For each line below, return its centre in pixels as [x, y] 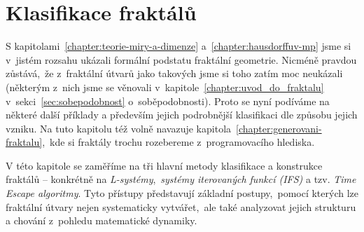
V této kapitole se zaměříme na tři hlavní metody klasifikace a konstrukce [164, 165]
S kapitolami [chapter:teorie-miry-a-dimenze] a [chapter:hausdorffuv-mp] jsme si [178, 46]
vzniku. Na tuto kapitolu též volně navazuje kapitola [119, 128]
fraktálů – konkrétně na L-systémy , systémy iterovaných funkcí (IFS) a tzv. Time [181, 179]
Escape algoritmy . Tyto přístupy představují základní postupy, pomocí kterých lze [182, 193]
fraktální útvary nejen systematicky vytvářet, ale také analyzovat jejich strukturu [181, 206]
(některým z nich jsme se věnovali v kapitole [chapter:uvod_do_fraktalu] [165, 87]
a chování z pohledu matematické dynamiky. [101, 220]
